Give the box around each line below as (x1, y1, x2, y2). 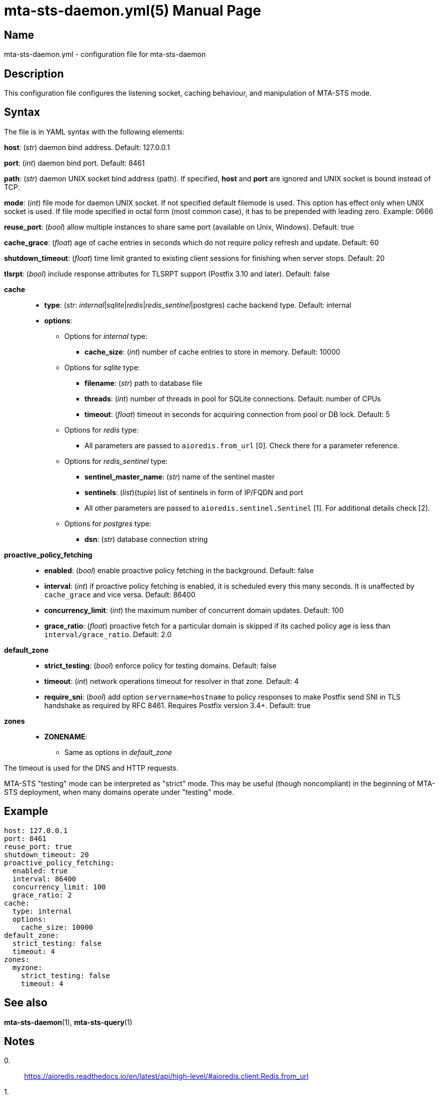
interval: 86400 (12, 874, 76, 883)
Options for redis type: (64, 425, 139, 434)
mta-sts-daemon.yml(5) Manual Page (4, 2, 261, 19)
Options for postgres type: (64, 519, 151, 528)
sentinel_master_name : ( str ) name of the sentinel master (84, 472, 275, 481)
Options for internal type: (64, 331, 148, 340)
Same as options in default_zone (64, 747, 172, 757)
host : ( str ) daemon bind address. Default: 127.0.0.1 (4, 143, 170, 152)
